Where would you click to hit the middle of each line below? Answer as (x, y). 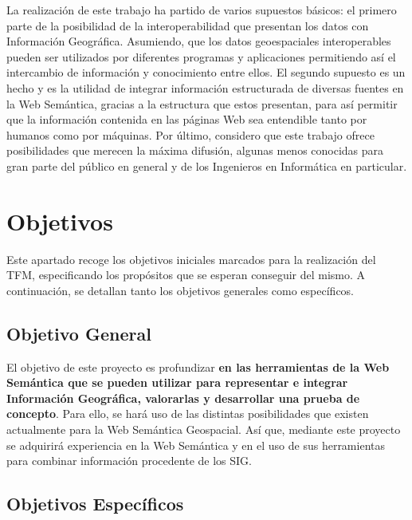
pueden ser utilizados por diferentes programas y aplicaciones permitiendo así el (201, 56)
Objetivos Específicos (95, 504)
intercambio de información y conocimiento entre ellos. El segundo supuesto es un (206, 72)
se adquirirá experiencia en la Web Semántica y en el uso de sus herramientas (196, 445)
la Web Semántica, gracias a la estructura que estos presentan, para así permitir (202, 103)
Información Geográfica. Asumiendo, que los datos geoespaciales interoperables (199, 41)
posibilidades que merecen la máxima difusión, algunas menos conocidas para (195, 150)
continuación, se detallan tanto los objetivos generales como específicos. (180, 290)
